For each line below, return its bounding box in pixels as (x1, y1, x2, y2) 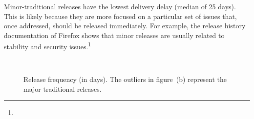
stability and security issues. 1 (4, 40, 91, 52)
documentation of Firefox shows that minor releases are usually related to (4, 30, 225, 40)
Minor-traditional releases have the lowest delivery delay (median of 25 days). (4, 1, 236, 11)
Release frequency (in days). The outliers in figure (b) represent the (23, 74, 227, 84)
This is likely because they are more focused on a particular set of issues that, (4, 11, 237, 21)
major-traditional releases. (23, 83, 102, 94)
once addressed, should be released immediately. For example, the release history (4, 20, 246, 31)
